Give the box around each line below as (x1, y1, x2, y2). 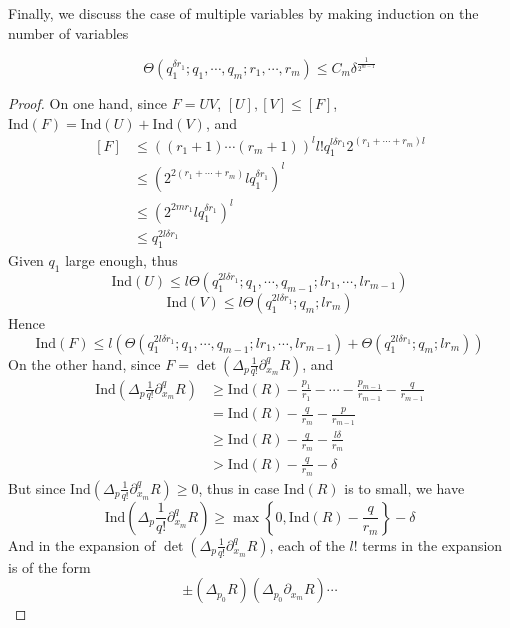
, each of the (269, 534, 345, 555)
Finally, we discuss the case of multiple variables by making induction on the (8, 3, 479, 23)
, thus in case (198, 477, 280, 498)
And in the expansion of (8, 534, 156, 555)
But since (8, 477, 66, 498)
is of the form (8, 556, 91, 577)
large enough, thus (65, 250, 178, 271)
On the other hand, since (8, 353, 161, 374)
